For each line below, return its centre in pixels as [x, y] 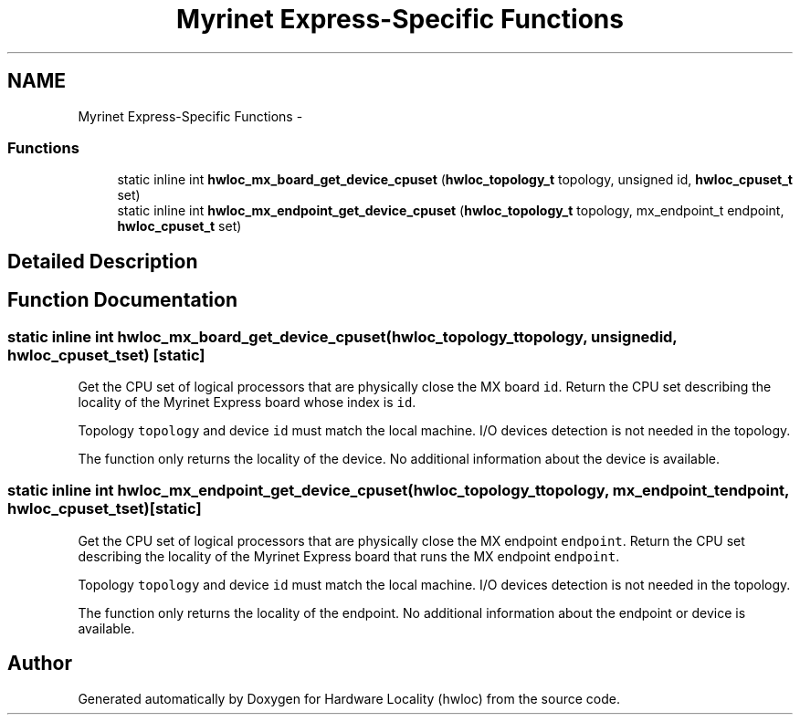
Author [40, 664]
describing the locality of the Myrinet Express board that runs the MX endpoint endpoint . [349, 556]
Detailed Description [103, 261]
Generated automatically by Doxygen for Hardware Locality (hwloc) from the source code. [349, 698]
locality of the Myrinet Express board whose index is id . [247, 402]
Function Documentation [122, 300]
